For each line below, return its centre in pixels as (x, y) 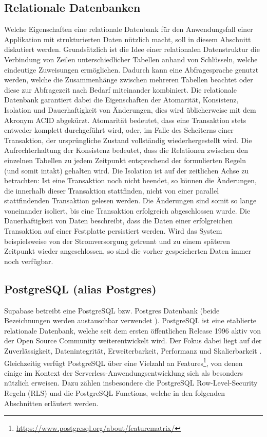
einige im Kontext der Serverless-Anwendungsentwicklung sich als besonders (123, 372)
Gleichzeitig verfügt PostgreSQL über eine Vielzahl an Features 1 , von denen (123, 362)
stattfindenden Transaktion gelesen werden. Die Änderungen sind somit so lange (130, 200)
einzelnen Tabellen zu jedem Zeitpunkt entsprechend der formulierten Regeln (125, 160)
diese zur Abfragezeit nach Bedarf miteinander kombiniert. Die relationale (120, 89)
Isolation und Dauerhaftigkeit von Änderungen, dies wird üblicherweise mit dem (130, 109)
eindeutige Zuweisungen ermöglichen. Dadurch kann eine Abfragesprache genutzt (131, 69)
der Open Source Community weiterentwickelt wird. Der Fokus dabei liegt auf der (133, 340)
